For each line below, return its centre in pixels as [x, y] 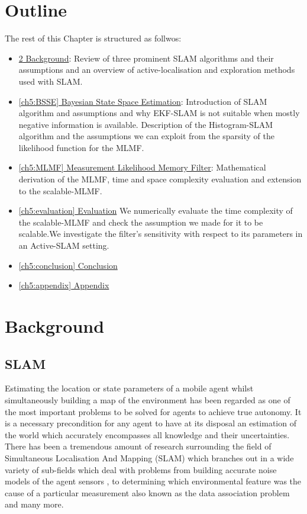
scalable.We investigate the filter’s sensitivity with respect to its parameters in [161, 234]
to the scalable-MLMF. [60, 190]
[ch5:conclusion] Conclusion [68, 265]
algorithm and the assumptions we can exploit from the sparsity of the [146, 136]
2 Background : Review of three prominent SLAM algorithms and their [146, 58]
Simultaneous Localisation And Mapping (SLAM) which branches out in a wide [149, 457]
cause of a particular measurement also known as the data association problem [147, 492]
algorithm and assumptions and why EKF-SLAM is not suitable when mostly [159, 113]
